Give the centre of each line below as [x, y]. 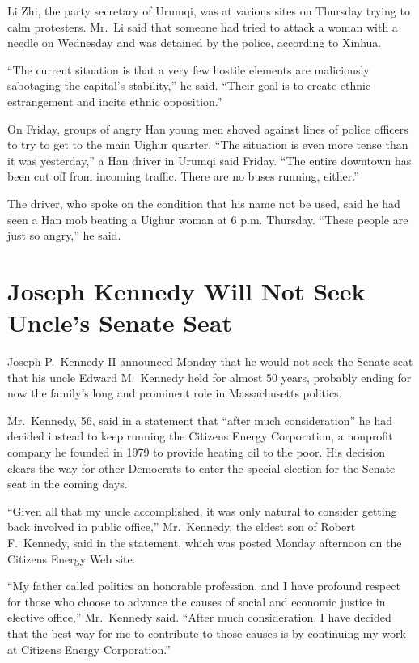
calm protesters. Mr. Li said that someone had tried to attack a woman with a [203, 26]
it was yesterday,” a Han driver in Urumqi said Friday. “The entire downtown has [209, 160]
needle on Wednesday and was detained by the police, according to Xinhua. [195, 42]
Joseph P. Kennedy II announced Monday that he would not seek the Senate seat [210, 361]
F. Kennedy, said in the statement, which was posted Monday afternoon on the [205, 542]
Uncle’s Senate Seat [120, 323]
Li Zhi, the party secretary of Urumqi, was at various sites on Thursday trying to [209, 11]
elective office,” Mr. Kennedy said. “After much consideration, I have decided [199, 617]
